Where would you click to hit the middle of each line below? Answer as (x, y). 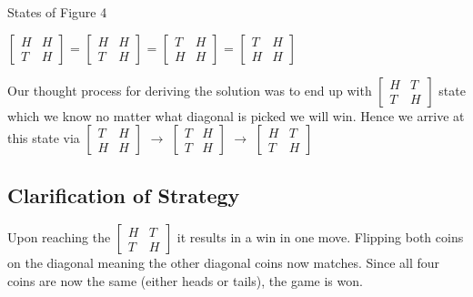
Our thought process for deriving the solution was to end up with (190, 90)
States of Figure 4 (57, 12)
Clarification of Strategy (124, 195)
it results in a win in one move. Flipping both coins (320, 237)
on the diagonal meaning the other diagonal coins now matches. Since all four (224, 263)
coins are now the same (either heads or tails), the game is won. (185, 280)
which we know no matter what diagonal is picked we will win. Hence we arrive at (236, 115)
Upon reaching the (59, 237)
